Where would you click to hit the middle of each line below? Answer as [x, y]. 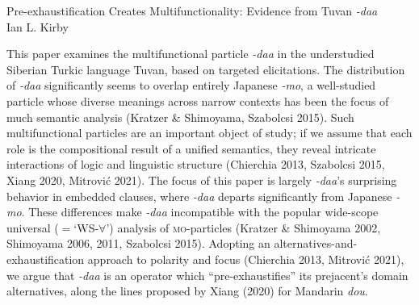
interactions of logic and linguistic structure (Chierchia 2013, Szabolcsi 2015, [196, 164]
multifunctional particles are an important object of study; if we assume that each [209, 133]
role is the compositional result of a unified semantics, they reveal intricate [191, 148]
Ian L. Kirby [38, 26]
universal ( [33, 227]
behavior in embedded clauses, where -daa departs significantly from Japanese [199, 196]
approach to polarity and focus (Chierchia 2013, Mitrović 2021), [246, 259]
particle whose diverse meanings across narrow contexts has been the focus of [198, 100]
